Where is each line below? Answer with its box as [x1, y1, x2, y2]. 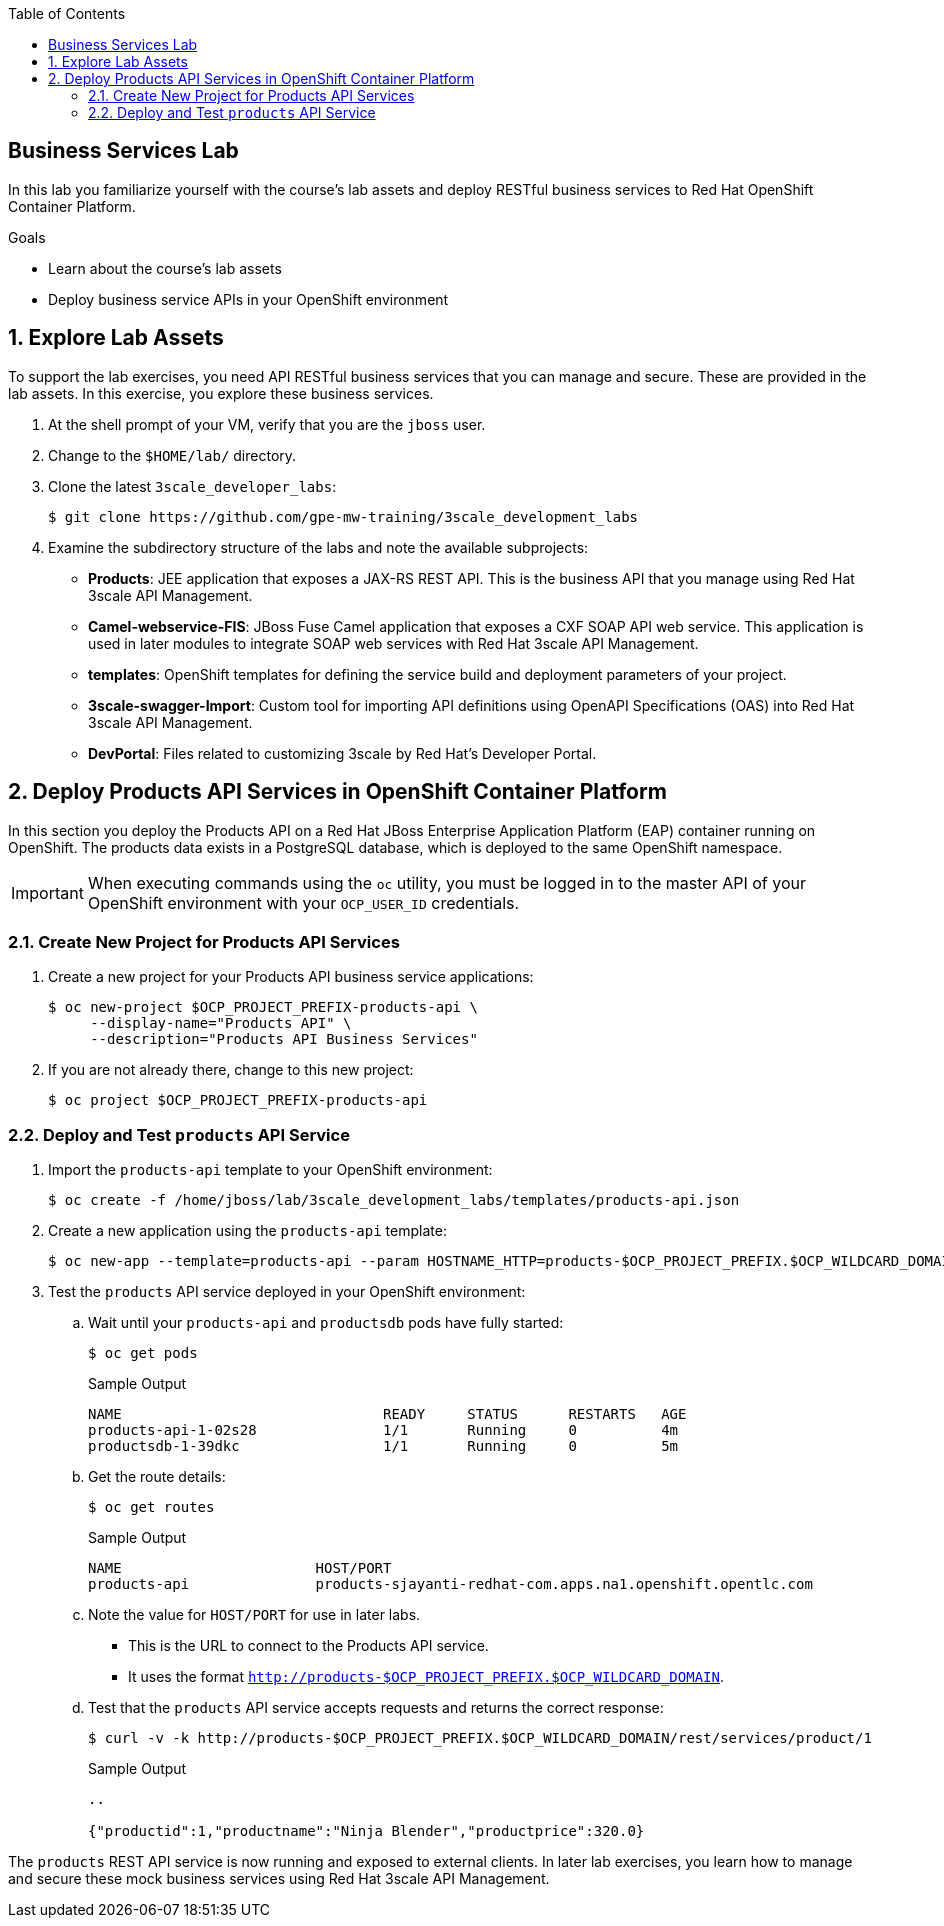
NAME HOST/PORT [88, 1560, 392, 1577]
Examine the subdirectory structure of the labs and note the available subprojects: [48, 538, 589, 556]
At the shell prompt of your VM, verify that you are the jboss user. [48, 415, 486, 433]
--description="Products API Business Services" [90, 1031, 478, 1048]
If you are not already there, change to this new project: [48, 1061, 414, 1079]
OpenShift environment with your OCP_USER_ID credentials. [87, 892, 520, 913]
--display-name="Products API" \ [90, 1015, 352, 1032]
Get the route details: [88, 1468, 226, 1486]
